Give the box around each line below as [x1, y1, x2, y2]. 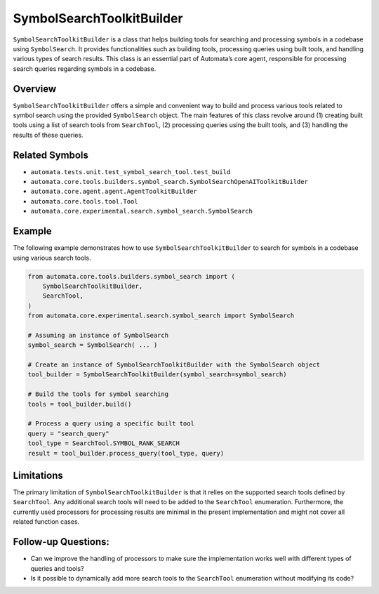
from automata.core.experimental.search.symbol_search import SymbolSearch [27, 312, 295, 319]
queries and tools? [30, 564, 84, 572]
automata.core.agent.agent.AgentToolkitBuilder [30, 187, 198, 196]
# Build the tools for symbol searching [27, 390, 168, 398]
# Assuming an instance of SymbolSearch [27, 331, 168, 339]
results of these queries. [13, 131, 84, 139]
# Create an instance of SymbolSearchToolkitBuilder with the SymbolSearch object [27, 361, 321, 369]
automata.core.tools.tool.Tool [30, 197, 138, 205]
